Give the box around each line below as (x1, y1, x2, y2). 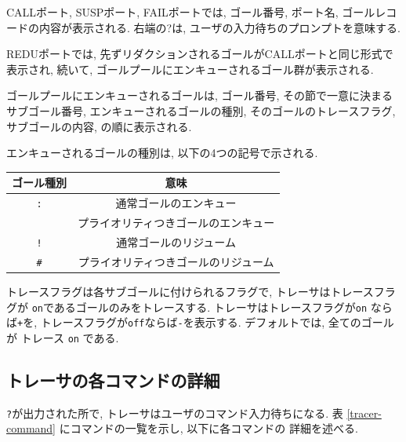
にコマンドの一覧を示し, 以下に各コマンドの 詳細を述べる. (59, 420, 358, 437)
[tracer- (346, 404, 382, 421)
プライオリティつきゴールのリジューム (78, 253, 274, 269)
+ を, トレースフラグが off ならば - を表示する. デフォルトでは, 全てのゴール (17, 314, 394, 331)
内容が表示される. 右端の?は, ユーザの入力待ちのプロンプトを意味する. (38, 19, 401, 35)
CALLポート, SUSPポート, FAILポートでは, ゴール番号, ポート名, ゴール (6, 4, 375, 20)
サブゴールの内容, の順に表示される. (6, 118, 192, 134)
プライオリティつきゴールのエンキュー (78, 214, 275, 230)
